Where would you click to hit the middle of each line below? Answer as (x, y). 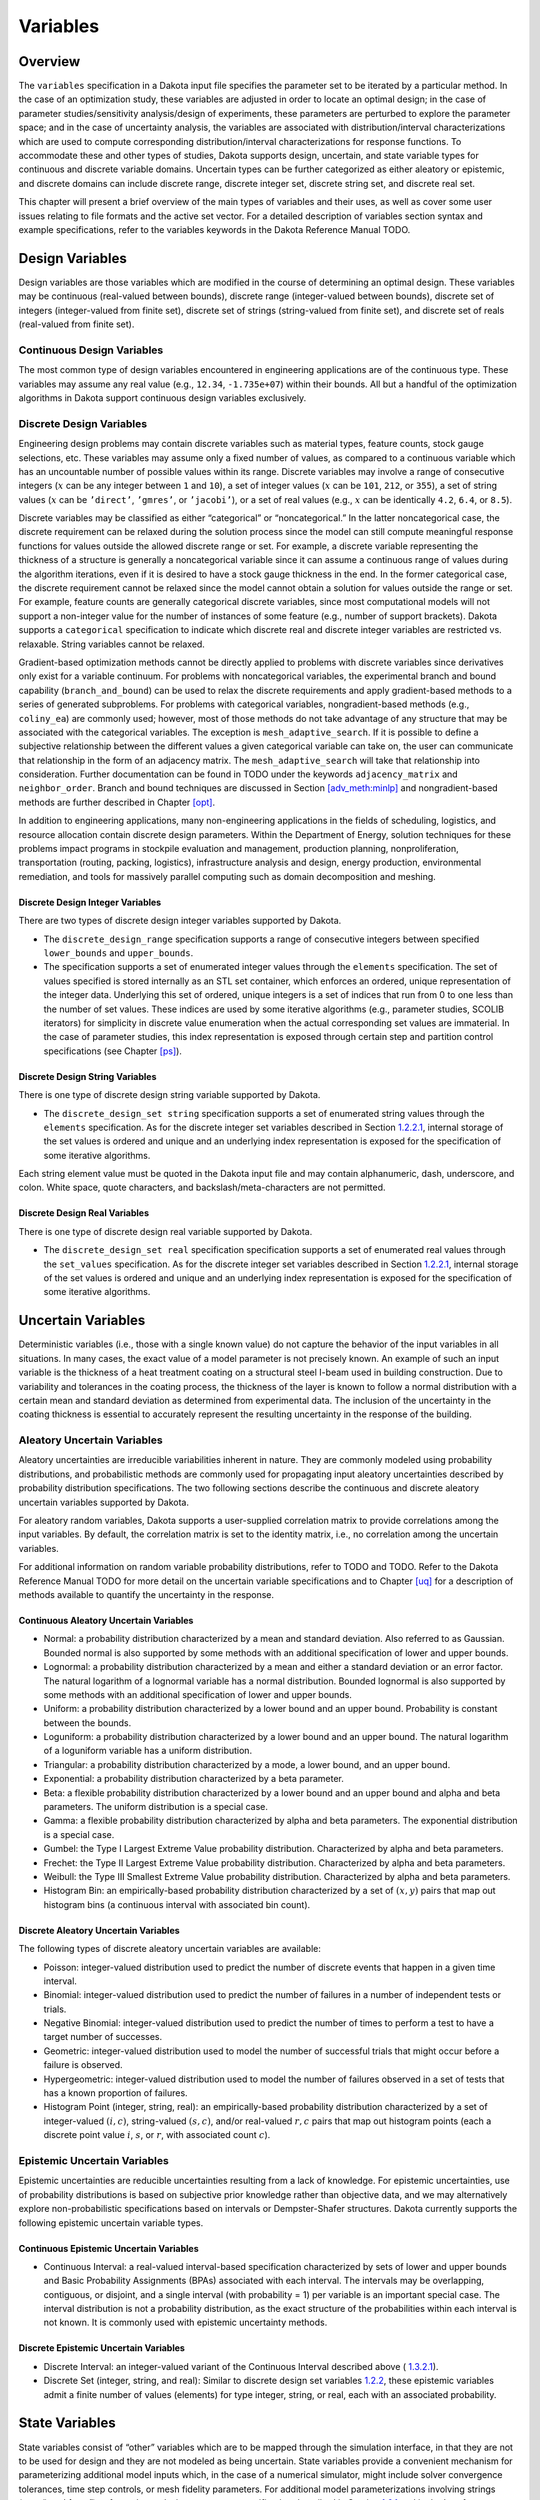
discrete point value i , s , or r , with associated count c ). (157, 2135)
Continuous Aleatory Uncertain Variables (106, 1620)
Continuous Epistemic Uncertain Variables (108, 2248)
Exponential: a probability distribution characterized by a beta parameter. (193, 1779)
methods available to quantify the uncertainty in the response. (146, 1594)
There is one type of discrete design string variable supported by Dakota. (169, 1095)
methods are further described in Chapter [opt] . (116, 802)
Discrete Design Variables (83, 423)
